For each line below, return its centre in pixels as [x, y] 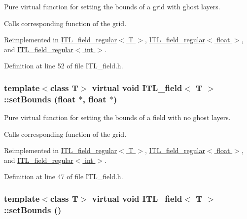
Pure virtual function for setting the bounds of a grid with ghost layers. [112, 6]
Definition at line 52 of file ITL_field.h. [64, 66]
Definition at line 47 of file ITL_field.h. [64, 176]
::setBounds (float [40, 99]
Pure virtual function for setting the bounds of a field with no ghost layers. [117, 117]
